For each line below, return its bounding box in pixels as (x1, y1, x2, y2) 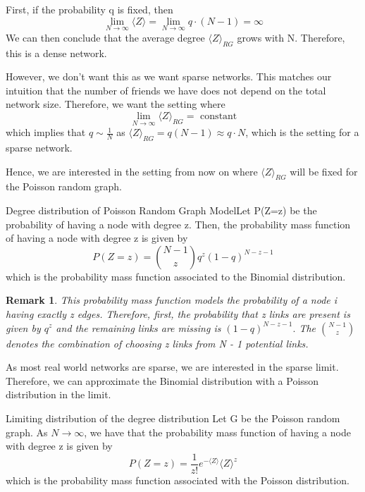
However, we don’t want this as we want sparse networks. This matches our (6, 69, 332, 84)
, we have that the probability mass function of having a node (84, 424, 351, 439)
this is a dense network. (6, 45, 107, 60)
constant (200, 111, 237, 121)
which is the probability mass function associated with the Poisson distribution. (6, 472, 349, 487)
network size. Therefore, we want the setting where (6, 97, 225, 111)
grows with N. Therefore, (237, 30, 345, 44)
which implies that (6, 125, 86, 140)
